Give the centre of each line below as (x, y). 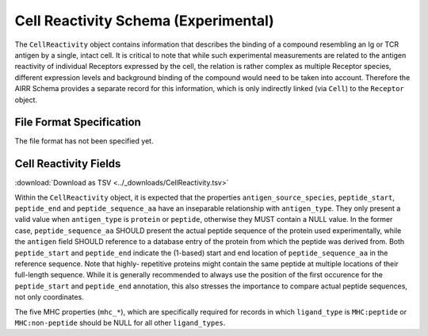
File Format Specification (78, 122)
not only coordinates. (50, 297)
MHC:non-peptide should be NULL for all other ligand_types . (120, 323)
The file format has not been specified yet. (84, 141)
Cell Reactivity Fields (68, 164)
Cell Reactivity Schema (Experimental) (145, 21)
